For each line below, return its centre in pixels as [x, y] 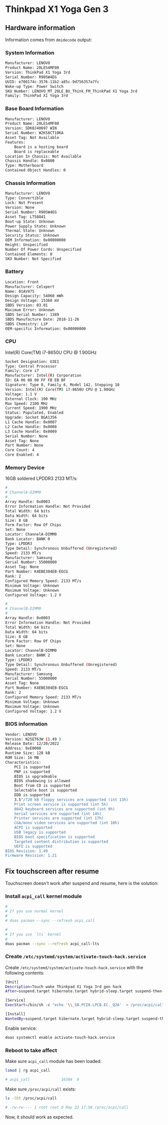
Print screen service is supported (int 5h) [61, 804]
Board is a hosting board [41, 147]
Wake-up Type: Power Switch [34, 86]
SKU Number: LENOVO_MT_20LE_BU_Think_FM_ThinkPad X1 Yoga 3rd [71, 91]
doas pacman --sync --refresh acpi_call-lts [52, 944]
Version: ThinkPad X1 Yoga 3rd [38, 73]
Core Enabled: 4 [22, 455]
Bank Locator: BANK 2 [28, 655]
